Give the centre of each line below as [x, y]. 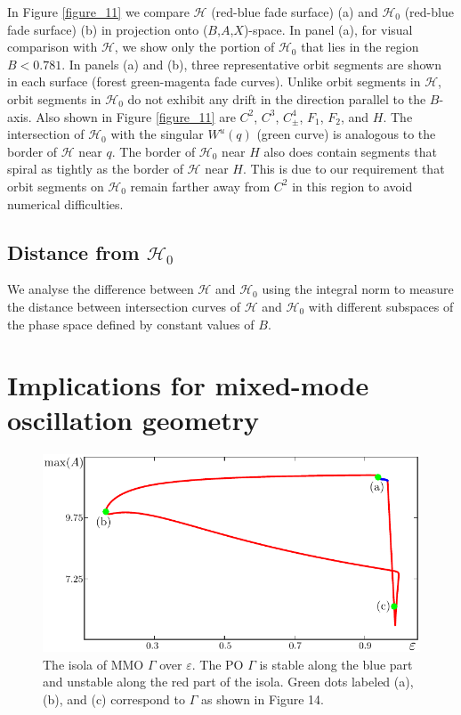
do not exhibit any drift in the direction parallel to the [277, 98]
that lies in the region [360, 47]
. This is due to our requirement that [344, 169]
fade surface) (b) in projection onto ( [108, 29]
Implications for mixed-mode [188, 385]
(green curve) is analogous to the [346, 134]
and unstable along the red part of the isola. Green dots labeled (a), [228, 682]
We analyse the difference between [101, 289]
